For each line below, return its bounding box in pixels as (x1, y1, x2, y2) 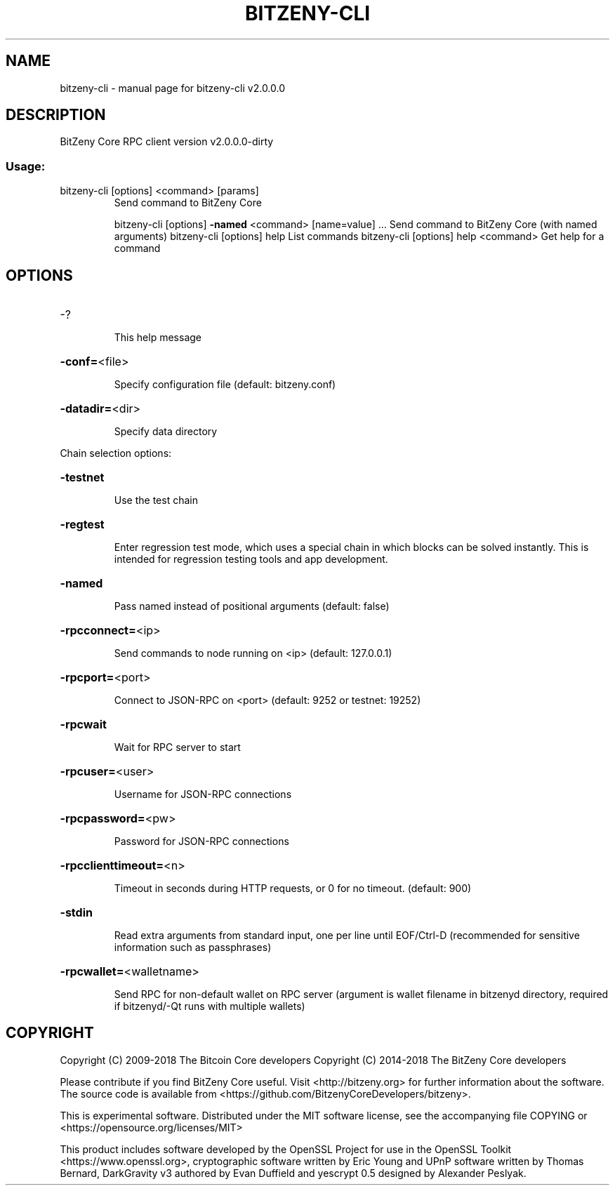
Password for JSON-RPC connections (114, 835, 289, 848)
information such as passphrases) (114, 941, 272, 954)
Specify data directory (114, 425, 218, 438)
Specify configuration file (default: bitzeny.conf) (114, 378, 336, 391)
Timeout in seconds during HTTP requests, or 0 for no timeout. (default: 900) (114, 882, 472, 895)
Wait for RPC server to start (114, 741, 241, 754)
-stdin (60, 905, 93, 920)
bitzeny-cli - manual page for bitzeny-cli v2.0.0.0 (60, 81, 286, 94)
